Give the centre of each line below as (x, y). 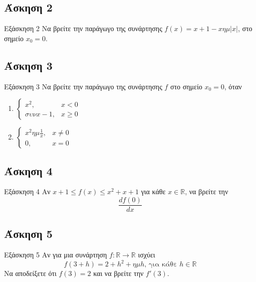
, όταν (233, 86)
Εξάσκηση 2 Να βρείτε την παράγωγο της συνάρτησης (83, 28)
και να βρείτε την (118, 273)
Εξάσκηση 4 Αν (27, 191)
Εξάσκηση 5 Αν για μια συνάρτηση (56, 255)
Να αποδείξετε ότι (30, 273)
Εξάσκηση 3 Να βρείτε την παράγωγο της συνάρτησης (83, 86)
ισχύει (147, 255)
